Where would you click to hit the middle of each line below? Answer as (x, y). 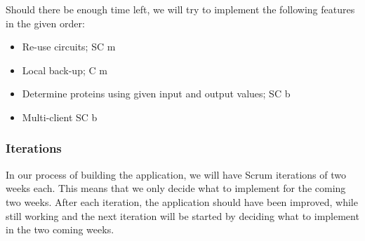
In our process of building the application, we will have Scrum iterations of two (176, 174)
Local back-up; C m (65, 70)
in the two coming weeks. (60, 229)
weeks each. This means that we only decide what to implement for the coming (176, 188)
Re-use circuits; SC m (69, 47)
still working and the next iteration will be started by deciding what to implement (182, 215)
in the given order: (45, 23)
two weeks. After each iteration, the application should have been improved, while (182, 201)
